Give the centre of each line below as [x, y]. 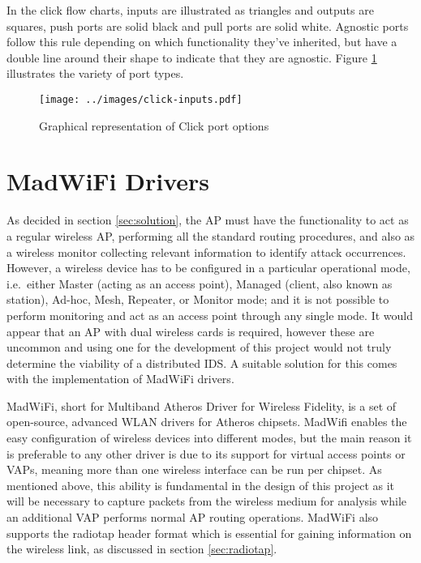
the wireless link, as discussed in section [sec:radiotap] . [142, 549]
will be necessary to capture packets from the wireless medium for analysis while [207, 501]
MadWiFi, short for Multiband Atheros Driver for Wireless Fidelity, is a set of [202, 405]
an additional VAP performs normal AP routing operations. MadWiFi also [193, 517]
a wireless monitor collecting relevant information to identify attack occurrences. [206, 252]
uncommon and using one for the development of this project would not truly [199, 347]
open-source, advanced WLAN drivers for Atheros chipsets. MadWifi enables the [207, 422]
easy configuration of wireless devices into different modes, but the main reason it [209, 438]
